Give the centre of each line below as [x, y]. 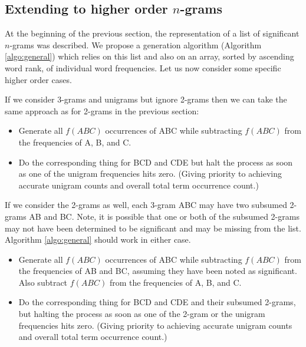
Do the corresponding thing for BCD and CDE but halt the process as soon [156, 162]
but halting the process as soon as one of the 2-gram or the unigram [142, 314]
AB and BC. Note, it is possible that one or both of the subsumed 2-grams [164, 216]
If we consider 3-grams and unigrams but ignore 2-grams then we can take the [146, 99]
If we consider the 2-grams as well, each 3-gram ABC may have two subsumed [146, 205]
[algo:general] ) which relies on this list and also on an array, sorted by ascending [149, 56]
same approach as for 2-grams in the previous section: [102, 110]
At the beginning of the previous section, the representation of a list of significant [152, 33]
